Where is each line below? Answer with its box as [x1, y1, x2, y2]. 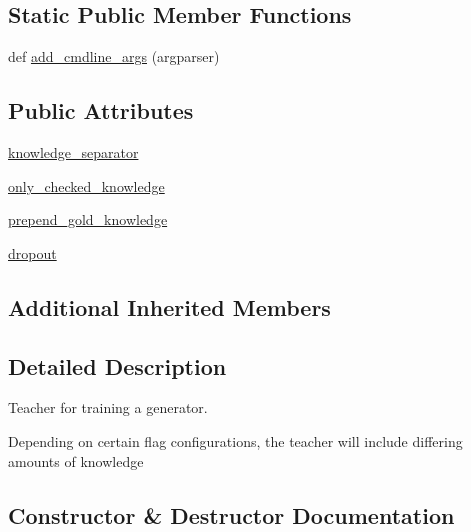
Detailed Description [8, 350, 227, 381]
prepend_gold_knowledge [8, 209, 168, 230]
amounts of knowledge [8, 450, 144, 471]
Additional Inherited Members [8, 291, 331, 322]
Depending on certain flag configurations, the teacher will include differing [8, 430, 463, 451]
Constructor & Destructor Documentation [8, 499, 455, 530]
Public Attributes [8, 95, 194, 126]
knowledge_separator [8, 142, 139, 162]
